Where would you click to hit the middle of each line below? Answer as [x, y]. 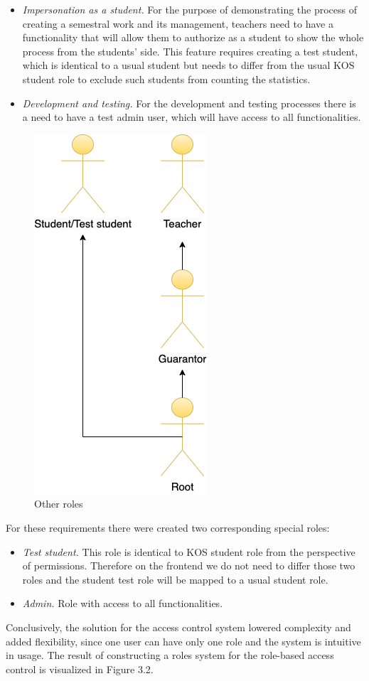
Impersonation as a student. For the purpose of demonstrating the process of [190, 9]
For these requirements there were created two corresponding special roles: [168, 527]
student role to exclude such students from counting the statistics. [166, 79]
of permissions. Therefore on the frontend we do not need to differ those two [189, 565]
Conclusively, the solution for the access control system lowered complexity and [178, 627]
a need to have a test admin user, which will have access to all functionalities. [192, 117]
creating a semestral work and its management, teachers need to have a [178, 23]
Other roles [59, 504]
